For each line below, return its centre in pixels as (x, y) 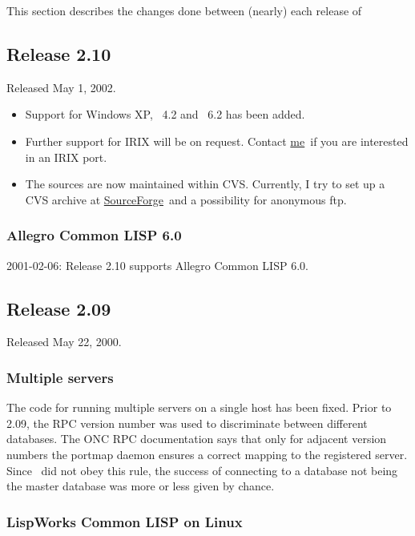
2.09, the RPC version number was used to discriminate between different (187, 423)
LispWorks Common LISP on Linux (125, 521)
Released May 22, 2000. (64, 342)
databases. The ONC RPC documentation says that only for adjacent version (197, 439)
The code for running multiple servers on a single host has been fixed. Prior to (199, 407)
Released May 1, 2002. (61, 87)
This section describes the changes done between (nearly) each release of (184, 10)
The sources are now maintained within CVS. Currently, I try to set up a (205, 184)
